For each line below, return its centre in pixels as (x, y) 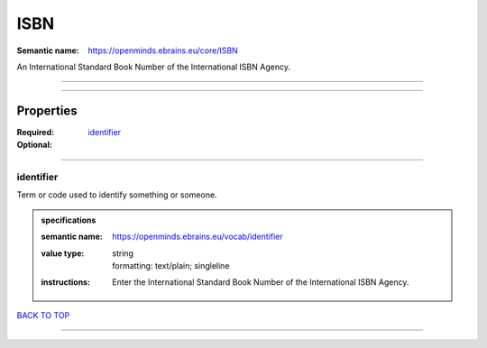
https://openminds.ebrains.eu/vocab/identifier (198, 237)
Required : (35, 132)
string (123, 253)
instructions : (65, 282)
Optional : (35, 145)
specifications (69, 220)
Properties (47, 110)
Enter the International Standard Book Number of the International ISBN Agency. (261, 282)
